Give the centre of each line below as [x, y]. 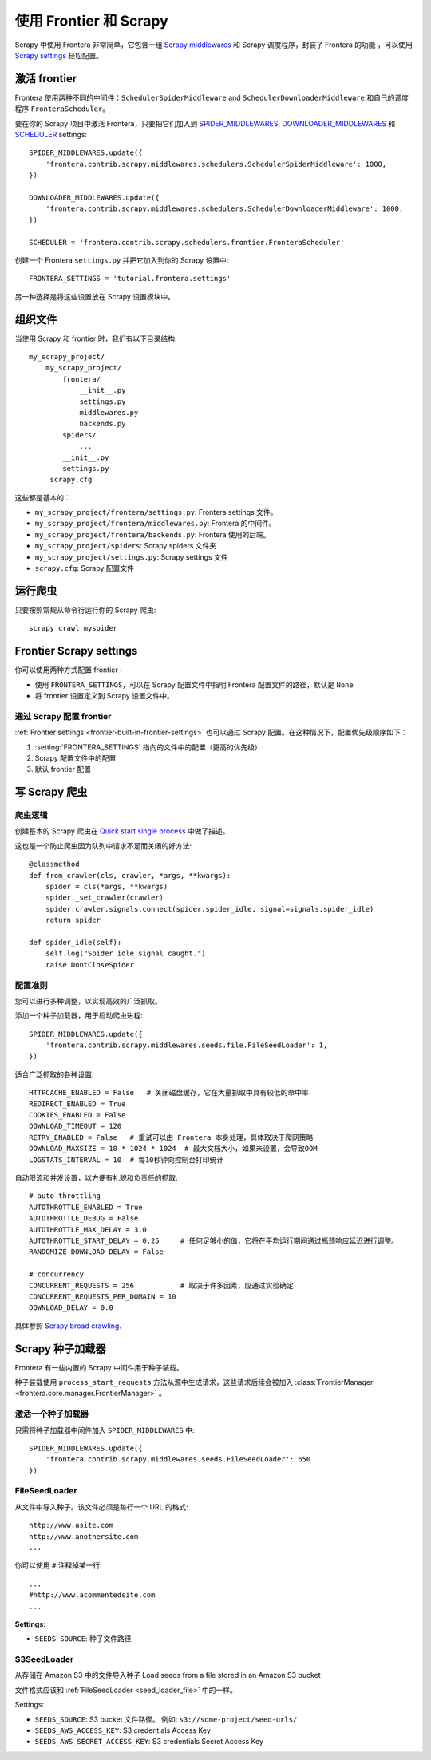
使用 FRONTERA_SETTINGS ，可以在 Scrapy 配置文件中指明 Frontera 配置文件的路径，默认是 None [194, 684]
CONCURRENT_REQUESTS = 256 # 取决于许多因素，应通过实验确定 [162, 1285]
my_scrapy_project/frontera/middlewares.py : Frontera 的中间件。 [155, 524]
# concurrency [56, 1274]
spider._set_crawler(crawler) [104, 898]
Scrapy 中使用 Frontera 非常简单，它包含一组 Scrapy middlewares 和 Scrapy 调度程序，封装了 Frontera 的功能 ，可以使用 [214, 45]
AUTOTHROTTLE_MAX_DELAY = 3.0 [88, 1230]
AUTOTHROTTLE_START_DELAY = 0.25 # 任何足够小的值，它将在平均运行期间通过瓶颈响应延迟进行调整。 [214, 1240]
